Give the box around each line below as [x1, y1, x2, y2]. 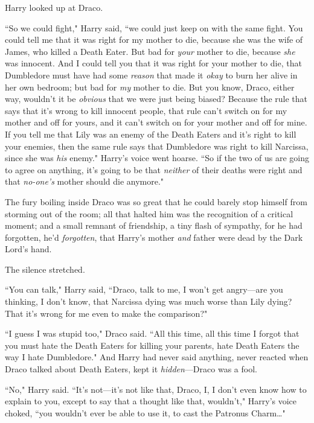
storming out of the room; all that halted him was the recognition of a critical [5, 207, 293, 220]
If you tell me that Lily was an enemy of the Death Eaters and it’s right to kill [5, 127, 296, 140]
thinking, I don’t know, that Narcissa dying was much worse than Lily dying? [5, 295, 292, 308]
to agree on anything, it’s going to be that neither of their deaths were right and [5, 163, 303, 176]
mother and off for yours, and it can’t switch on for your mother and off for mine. [5, 116, 307, 129]
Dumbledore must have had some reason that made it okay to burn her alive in [5, 68, 298, 81]
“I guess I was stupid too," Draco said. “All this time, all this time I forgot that [5, 327, 300, 340]
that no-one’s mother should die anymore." [5, 175, 164, 188]
